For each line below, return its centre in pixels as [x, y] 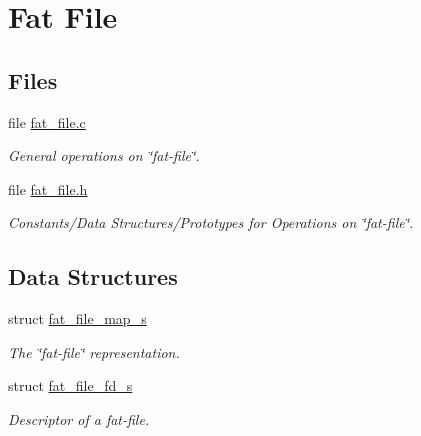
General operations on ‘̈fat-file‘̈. [104, 155]
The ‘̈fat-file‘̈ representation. [94, 351]
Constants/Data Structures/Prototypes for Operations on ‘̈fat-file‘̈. [211, 222]
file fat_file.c [47, 121]
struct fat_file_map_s [77, 318]
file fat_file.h [48, 188]
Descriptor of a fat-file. [79, 418]
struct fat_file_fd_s [70, 385]
